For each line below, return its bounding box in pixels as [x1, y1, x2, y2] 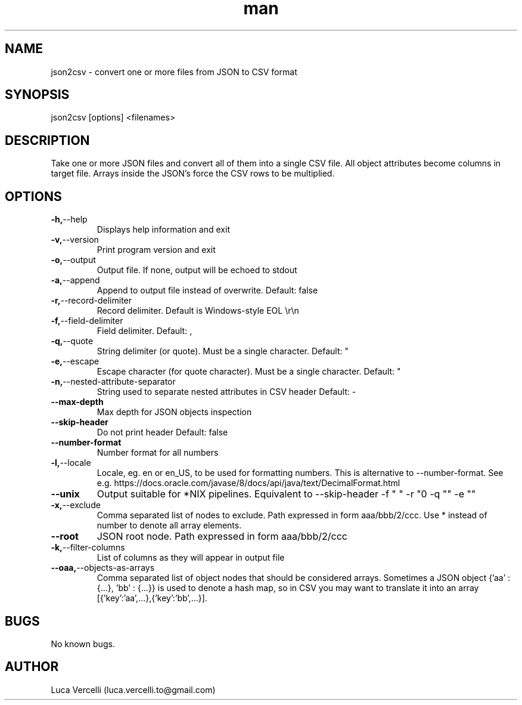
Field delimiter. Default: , [97, 326, 192, 336]
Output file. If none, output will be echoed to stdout [97, 265, 297, 276]
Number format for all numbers [97, 447, 219, 458]
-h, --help [51, 214, 88, 225]
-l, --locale [51, 457, 91, 468]
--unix [51, 488, 80, 500]
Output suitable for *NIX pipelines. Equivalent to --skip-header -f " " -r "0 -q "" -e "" [97, 488, 476, 500]
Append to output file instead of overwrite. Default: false [97, 285, 318, 296]
